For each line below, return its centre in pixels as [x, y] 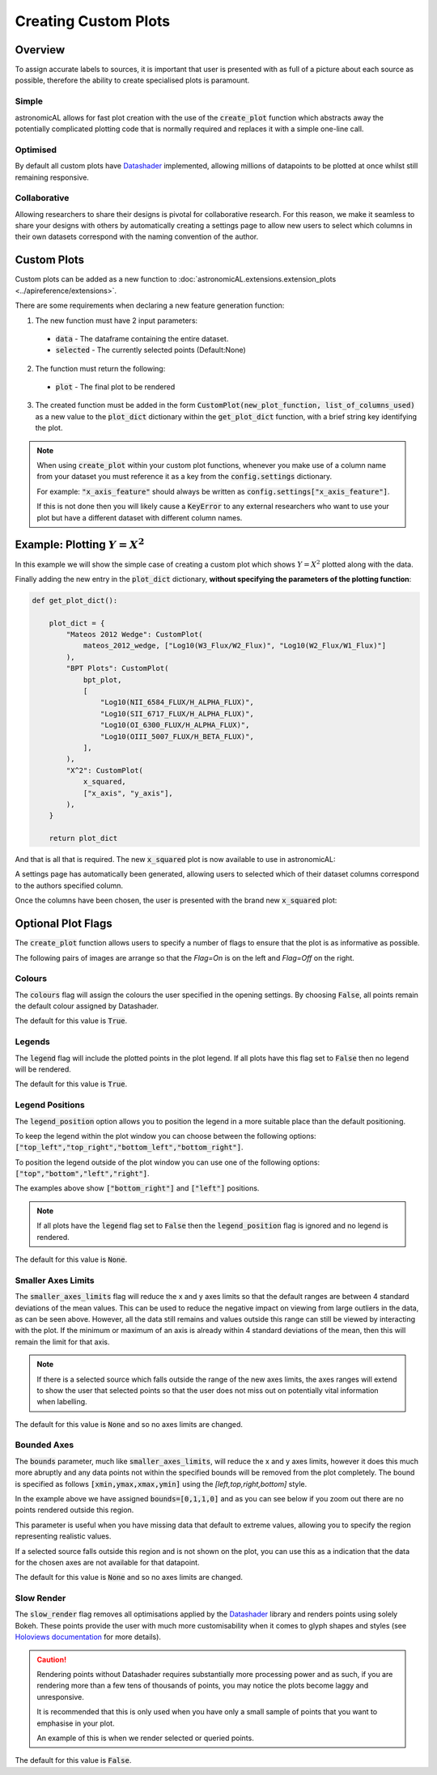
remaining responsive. [52, 177]
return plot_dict [83, 839]
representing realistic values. [63, 1536]
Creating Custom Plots [93, 21]
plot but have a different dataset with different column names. [140, 517]
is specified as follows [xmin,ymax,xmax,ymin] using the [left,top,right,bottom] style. [161, 1484]
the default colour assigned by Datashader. [87, 1006]
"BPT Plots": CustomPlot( [117, 669]
